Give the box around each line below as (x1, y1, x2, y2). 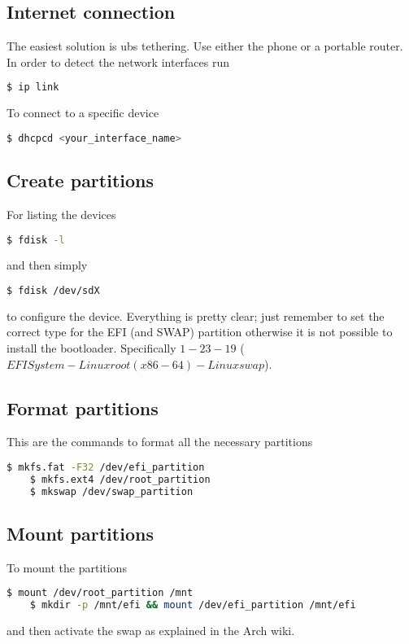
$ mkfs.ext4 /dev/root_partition (29, 473, 211, 485)
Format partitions (7, 395, 159, 420)
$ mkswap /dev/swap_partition (29, 485, 194, 497)
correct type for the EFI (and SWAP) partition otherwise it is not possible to (7, 323, 393, 340)
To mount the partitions (7, 559, 127, 576)
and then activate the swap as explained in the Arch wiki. (7, 622, 295, 639)
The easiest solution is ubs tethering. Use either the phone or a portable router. (7, 37, 403, 55)
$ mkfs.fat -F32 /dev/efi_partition (7, 462, 205, 474)
